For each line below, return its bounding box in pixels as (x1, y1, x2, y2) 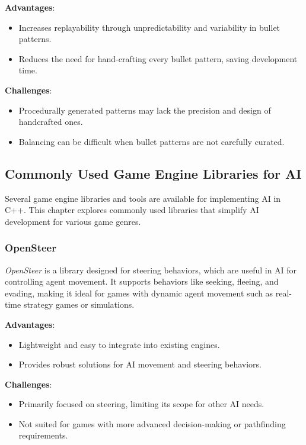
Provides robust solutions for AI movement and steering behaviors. (18, 358, 262, 370)
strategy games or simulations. (23, 298, 135, 311)
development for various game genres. (5, 215, 141, 227)
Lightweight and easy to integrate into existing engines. (18, 338, 220, 350)
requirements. (18, 429, 68, 441)
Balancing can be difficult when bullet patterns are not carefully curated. (18, 135, 285, 147)
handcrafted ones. (18, 115, 83, 128)
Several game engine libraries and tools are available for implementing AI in (5, 192, 281, 204)
